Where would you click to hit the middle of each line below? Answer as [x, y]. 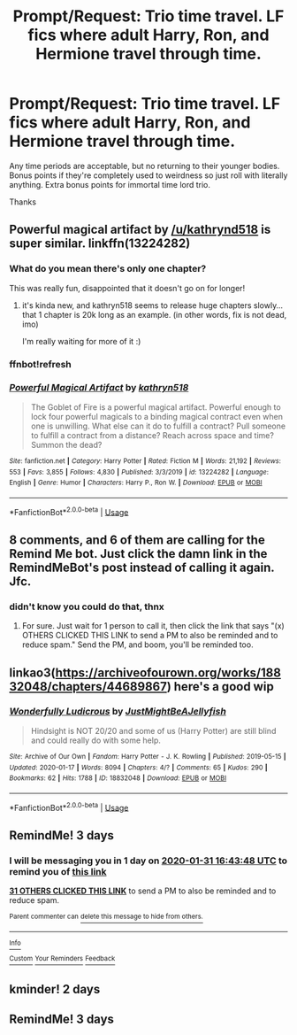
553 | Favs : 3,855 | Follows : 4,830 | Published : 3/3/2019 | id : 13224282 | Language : [139, 472]
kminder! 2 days [55, 989]
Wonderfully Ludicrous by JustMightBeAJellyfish [118, 712]
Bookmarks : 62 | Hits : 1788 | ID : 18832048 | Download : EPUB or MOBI [118, 778]
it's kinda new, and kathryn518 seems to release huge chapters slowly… [152, 305]
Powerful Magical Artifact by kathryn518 [99, 388]
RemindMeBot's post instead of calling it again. [142, 567]
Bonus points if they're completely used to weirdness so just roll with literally [148, 175]
